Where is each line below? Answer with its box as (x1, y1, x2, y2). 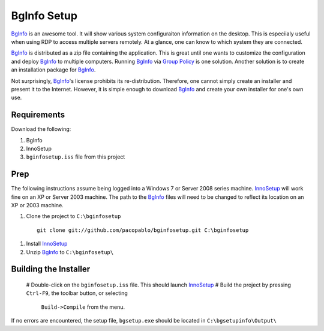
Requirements (11, 110, 65, 120)
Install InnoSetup (26, 240, 68, 247)
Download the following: (11, 126, 71, 133)
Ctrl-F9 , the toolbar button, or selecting (26, 290, 128, 297)
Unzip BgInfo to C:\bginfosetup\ (26, 248, 114, 255)
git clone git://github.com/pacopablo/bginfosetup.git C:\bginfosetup (37, 226, 249, 234)
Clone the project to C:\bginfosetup (26, 213, 121, 220)
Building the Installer (11, 264, 91, 275)
